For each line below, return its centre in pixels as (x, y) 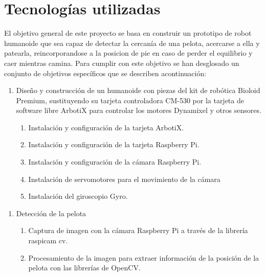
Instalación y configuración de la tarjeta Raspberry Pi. (114, 144)
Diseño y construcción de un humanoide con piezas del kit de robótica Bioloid (138, 90)
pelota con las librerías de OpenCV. (84, 268)
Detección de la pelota (51, 213)
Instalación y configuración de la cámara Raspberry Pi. (115, 162)
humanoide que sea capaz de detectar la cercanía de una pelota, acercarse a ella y (132, 43)
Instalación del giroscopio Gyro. (78, 196)
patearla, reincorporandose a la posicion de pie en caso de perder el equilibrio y (128, 53)
